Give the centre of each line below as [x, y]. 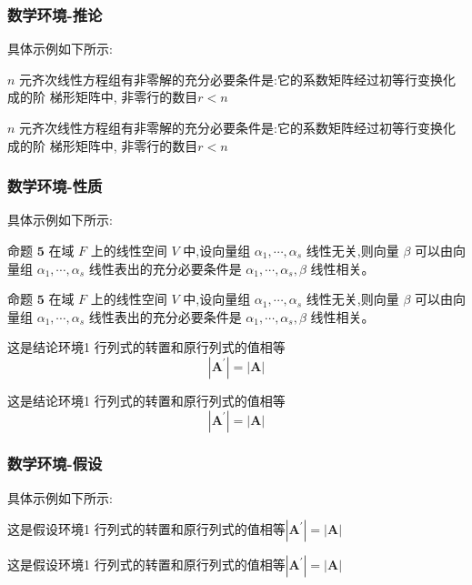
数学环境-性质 [55, 186]
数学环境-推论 [55, 14]
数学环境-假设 [55, 464]
